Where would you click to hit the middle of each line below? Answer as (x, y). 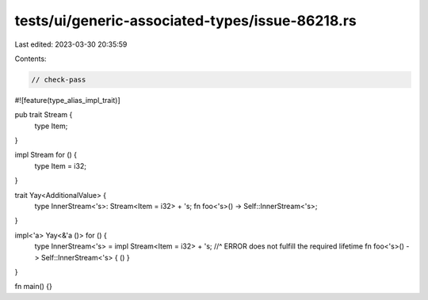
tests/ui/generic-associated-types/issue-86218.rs (185, 21)
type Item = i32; (61, 165)
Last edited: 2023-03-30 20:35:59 (71, 44)
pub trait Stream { (44, 115)
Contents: (31, 59)
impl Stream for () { (46, 155)
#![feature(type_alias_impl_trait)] (67, 100)
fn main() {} (34, 287)
